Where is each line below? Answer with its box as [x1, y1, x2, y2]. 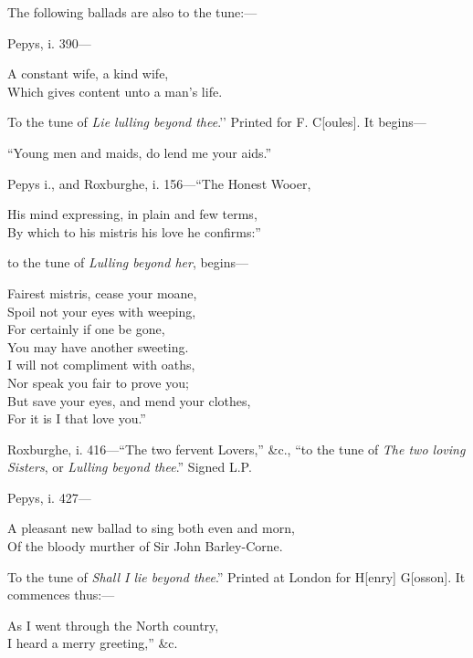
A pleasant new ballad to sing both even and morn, [7, 518, 295, 538]
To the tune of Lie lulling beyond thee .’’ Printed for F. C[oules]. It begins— [7, 112, 426, 131]
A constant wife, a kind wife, [7, 64, 169, 83]
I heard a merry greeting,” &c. [7, 633, 178, 653]
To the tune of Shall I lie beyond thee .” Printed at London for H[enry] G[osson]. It [7, 567, 466, 586]
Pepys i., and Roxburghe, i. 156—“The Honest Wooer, [7, 173, 311, 193]
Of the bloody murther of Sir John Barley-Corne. [7, 537, 283, 556]
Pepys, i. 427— [7, 487, 91, 507]
